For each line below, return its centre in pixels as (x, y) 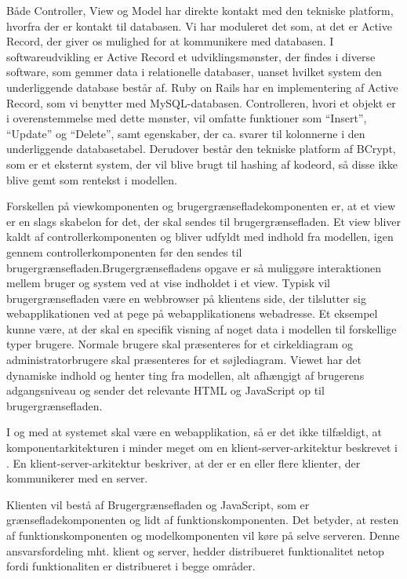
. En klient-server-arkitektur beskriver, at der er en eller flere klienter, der (184, 462)
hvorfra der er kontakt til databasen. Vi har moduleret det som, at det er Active (199, 25)
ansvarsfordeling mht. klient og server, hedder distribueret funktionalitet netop (195, 550)
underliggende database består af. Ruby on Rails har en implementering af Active (202, 87)
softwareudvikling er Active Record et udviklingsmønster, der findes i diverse (191, 56)
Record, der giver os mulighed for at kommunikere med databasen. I (170, 41)
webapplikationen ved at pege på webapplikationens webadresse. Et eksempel (192, 313)
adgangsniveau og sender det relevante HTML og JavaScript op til (165, 390)
